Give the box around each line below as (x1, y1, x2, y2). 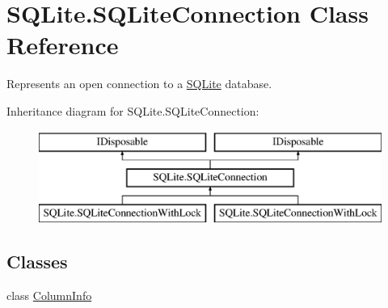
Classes (6, 248, 68, 273)
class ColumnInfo (6, 286, 92, 303)
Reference (6, 28, 119, 61)
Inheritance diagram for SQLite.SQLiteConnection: (6, 102, 259, 119)
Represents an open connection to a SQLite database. (6, 75, 272, 92)
